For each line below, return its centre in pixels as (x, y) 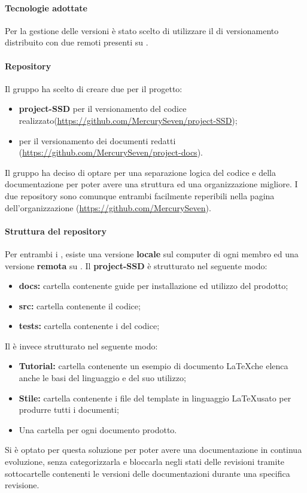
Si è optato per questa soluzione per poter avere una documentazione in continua (153, 450)
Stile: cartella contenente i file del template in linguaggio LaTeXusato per (155, 398)
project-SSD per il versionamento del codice (103, 109)
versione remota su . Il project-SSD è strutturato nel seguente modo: (136, 265)
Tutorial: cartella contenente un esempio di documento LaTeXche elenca (153, 366)
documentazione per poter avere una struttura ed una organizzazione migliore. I (151, 184)
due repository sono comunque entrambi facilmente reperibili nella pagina (140, 195)
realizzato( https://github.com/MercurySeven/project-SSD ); (128, 120)
